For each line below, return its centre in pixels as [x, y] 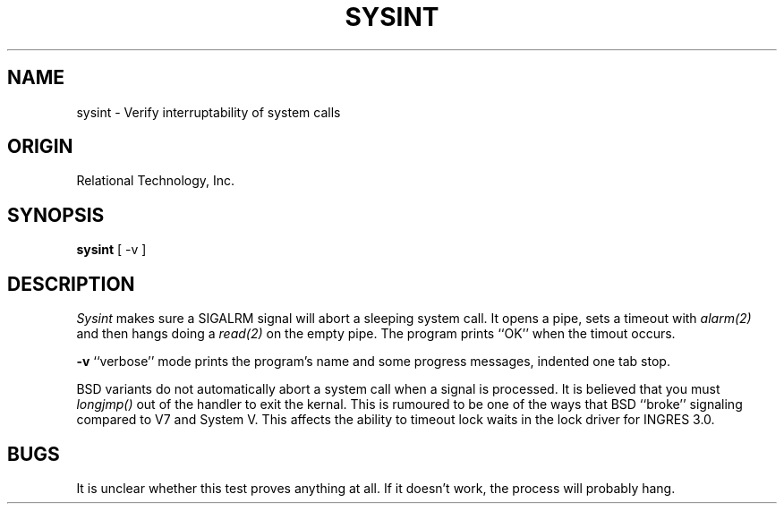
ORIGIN [40, 147]
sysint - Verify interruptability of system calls [209, 112]
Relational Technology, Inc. [156, 181]
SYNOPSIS [56, 215]
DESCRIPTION [71, 284]
